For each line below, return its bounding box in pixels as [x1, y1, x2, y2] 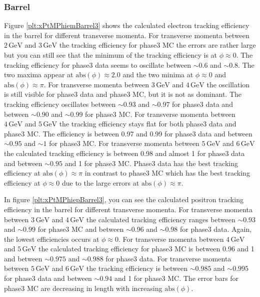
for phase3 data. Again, [179, 224, 252, 234]
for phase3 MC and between [37, 224, 124, 234]
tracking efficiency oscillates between [4, 98, 116, 109]
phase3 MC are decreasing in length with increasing [4, 282, 162, 293]
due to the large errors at [61, 177, 139, 188]
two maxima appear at [4, 69, 73, 80]
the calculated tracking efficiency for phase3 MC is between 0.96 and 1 [38, 243, 254, 254]
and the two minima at [122, 69, 193, 80]
